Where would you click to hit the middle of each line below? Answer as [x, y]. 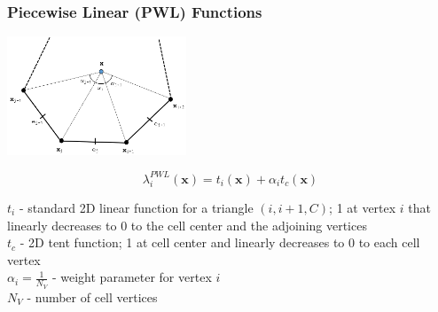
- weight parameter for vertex [132, 277]
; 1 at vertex [363, 207]
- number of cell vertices [92, 296]
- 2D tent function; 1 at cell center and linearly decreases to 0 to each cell [220, 242]
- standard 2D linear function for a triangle [136, 207]
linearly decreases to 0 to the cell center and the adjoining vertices [187, 225]
